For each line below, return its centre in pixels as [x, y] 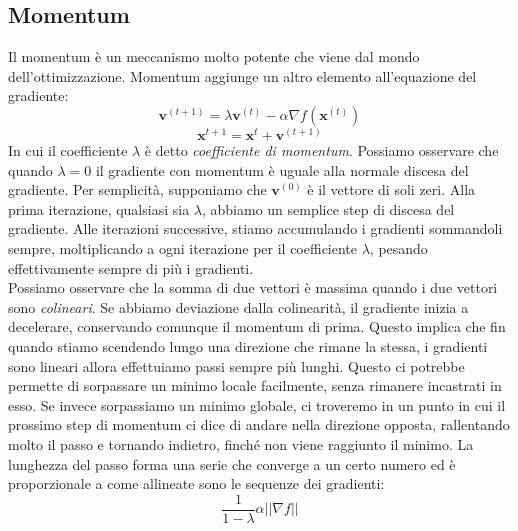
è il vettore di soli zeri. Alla [391, 189]
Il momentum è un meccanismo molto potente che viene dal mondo [214, 56]
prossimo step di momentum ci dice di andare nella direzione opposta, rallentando [259, 424]
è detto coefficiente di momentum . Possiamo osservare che [321, 150]
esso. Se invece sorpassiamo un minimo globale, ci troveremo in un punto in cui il [257, 404]
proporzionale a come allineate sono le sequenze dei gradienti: [196, 483]
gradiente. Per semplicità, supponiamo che [137, 189]
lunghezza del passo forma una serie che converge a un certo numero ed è [232, 463]
